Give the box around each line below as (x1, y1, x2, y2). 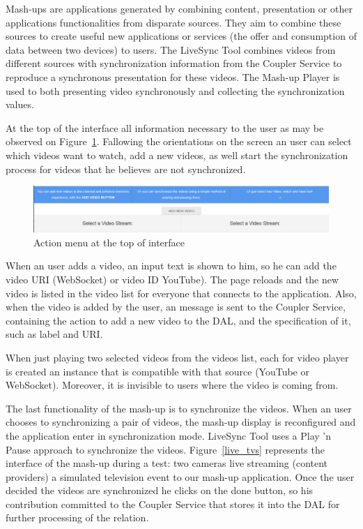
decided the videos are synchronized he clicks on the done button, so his (6, 483, 314, 498)
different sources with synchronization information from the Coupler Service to (6, 56, 342, 70)
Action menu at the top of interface (33, 234, 185, 249)
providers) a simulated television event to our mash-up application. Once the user (6, 469, 355, 484)
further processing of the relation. (6, 510, 149, 525)
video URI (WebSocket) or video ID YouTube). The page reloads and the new (6, 271, 339, 286)
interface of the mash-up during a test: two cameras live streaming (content (6, 456, 328, 470)
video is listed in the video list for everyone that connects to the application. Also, (6, 285, 357, 300)
